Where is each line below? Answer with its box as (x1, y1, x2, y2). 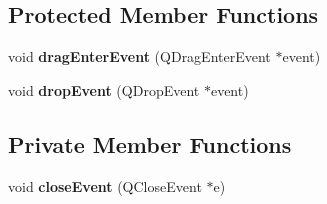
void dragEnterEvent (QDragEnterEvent (8, 46, 271, 67)
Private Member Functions (8, 128, 292, 159)
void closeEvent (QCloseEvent (8, 175, 202, 196)
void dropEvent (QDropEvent (8, 79, 200, 100)
